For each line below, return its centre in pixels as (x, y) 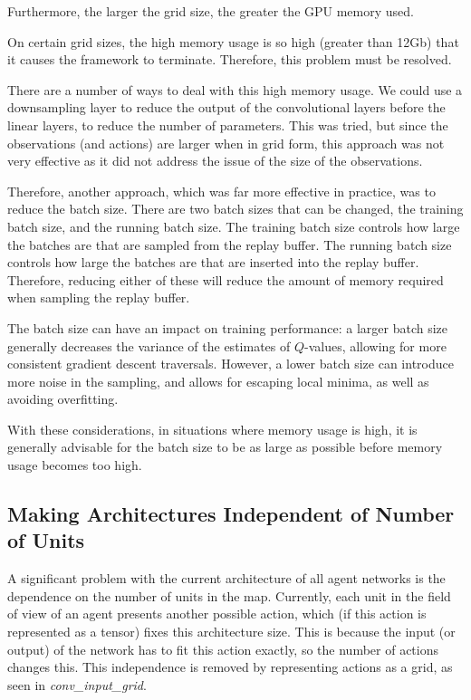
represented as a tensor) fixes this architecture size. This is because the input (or (231, 632)
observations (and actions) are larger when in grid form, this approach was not (226, 143)
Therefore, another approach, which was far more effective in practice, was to (221, 191)
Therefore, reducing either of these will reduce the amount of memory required (226, 279)
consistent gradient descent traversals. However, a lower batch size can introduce (231, 364)
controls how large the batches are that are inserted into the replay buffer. (213, 262)
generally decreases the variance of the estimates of (149, 345)
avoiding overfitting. (63, 399)
